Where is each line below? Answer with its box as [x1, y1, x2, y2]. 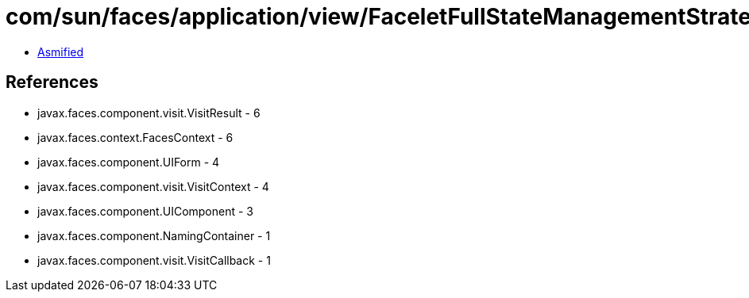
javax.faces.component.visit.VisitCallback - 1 [37, 253, 271, 267]
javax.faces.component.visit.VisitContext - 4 [37, 179, 269, 193]
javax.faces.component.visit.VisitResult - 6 [37, 105, 261, 120]
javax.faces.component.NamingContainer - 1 [37, 228, 271, 243]
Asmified [37, 44, 84, 59]
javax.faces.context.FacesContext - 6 [37, 130, 234, 144]
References [6, 72, 98, 93]
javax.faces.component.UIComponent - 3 [37, 204, 254, 218]
